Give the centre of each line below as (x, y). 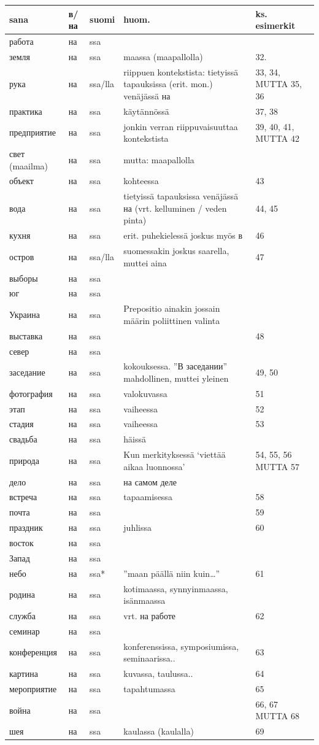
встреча (23, 497)
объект (21, 181)
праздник (26, 527)
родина (22, 594)
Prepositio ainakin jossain (172, 308)
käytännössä (146, 111)
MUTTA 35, (279, 84)
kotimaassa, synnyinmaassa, (176, 588)
